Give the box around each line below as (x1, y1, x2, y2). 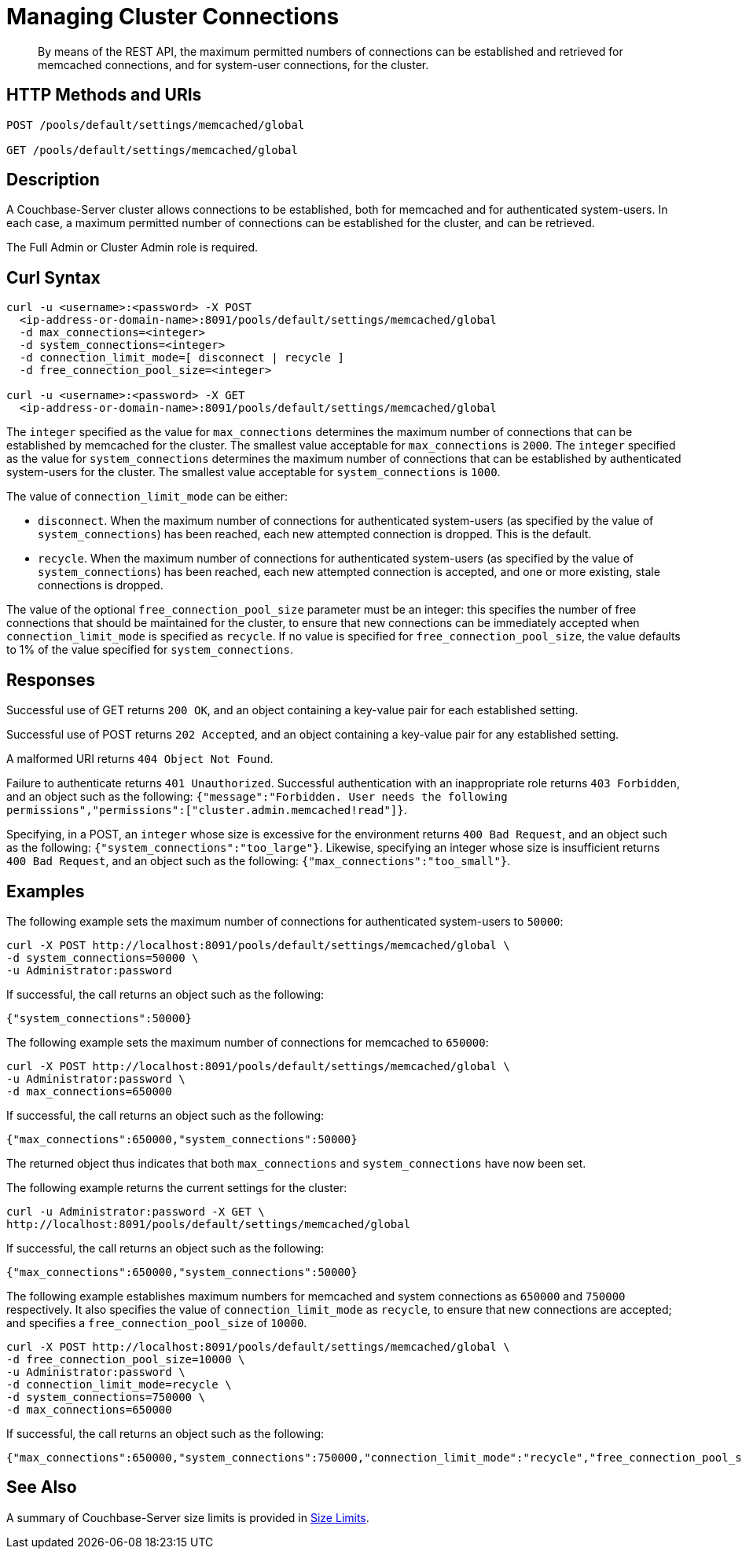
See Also (6, 1477, 77, 1498)
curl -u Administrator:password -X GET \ (6, 1205, 265, 1218)
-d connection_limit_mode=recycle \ (6, 1377, 232, 1391)
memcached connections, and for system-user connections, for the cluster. (38, 57, 429, 72)
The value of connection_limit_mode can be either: (6, 490, 288, 504)
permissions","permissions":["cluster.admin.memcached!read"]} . (6, 803, 407, 817)
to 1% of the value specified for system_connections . (6, 643, 293, 657)
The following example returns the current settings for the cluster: (6, 1180, 347, 1194)
